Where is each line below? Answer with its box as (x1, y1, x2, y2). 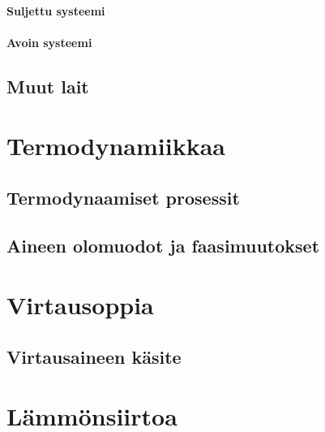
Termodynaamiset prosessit (6, 184, 240, 210)
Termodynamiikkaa (6, 129, 225, 162)
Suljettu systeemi (6, 2, 105, 19)
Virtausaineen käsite (6, 343, 182, 369)
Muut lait (6, 73, 89, 98)
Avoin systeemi (6, 33, 92, 50)
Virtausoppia (6, 288, 154, 322)
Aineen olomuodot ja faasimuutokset (6, 232, 320, 257)
